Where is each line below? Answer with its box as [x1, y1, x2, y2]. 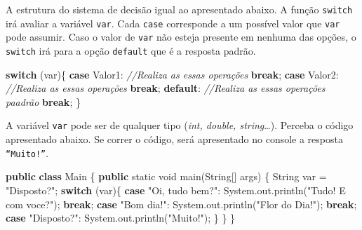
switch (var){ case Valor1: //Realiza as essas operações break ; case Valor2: [6, 67, 339, 81]
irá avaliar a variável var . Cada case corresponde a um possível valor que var [6, 15, 340, 30]
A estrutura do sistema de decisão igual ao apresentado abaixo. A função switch [6, 2, 353, 16]
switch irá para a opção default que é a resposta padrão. [6, 43, 256, 57]
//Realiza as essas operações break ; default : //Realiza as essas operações [6, 81, 326, 95]
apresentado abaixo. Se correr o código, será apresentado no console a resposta [6, 132, 343, 147]
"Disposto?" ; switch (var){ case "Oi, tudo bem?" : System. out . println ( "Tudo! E [6, 182, 346, 197]
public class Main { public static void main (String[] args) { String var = [6, 169, 327, 184]
